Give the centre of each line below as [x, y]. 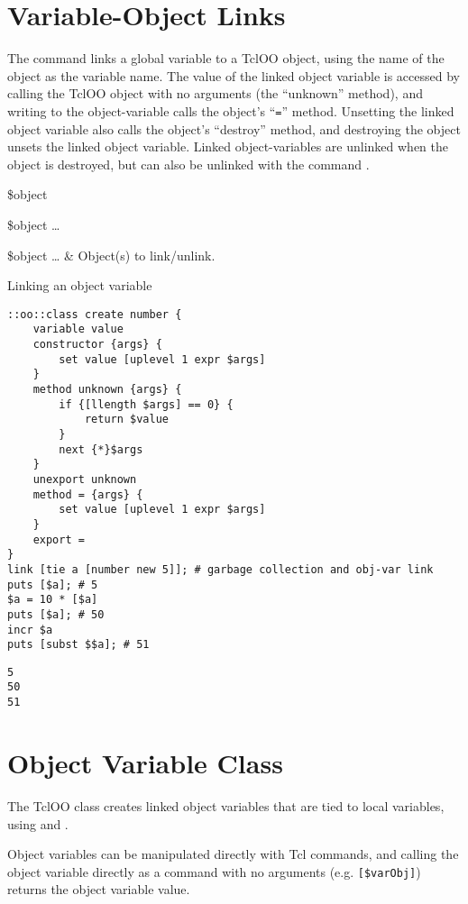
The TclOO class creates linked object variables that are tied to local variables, [226, 805]
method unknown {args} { [107, 389]
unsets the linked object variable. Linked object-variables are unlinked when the [228, 146]
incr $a [30, 630]
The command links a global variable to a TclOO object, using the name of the [226, 58]
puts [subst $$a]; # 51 [78, 645]
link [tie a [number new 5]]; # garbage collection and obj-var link [220, 569]
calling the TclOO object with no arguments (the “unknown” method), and [215, 93]
